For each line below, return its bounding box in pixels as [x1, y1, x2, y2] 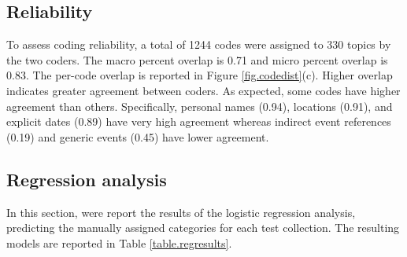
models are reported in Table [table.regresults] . [6, 234, 232, 251]
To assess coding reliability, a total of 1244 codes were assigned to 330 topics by [6, 36, 391, 53]
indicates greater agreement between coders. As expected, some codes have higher [6, 82, 401, 98]
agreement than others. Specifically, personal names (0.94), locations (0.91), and [6, 97, 393, 114]
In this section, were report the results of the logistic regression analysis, [6, 204, 356, 220]
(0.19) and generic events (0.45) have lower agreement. [6, 128, 269, 145]
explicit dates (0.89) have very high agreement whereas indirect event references [6, 113, 391, 130]
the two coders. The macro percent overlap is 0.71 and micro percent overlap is [6, 51, 388, 68]
